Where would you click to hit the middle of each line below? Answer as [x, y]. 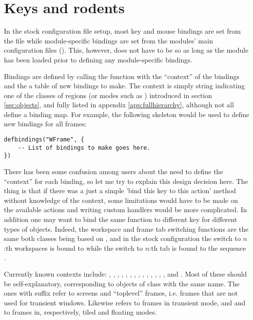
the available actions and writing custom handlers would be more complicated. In [126, 210]
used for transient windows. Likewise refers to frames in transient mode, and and [125, 302]
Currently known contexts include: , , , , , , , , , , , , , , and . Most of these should [126, 273]
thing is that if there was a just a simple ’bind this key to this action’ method [120, 190]
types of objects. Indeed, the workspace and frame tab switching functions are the [126, 229]
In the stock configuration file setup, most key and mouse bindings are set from [122, 31]
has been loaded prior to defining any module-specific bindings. [98, 59]
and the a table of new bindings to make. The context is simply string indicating [125, 86]
